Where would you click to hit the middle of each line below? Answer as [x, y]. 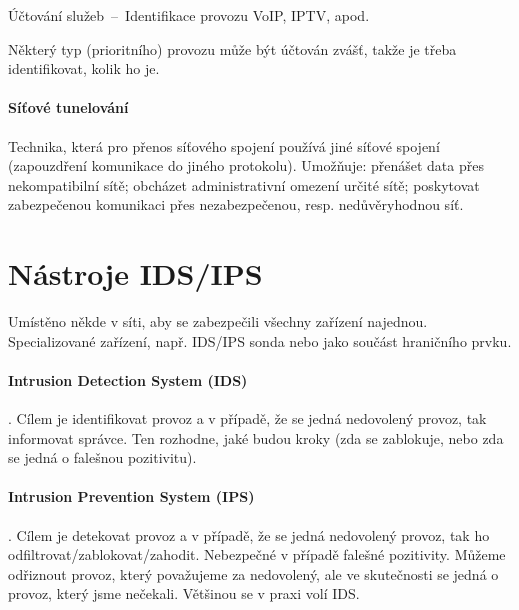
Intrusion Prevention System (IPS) [131, 496]
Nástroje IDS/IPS [135, 273]
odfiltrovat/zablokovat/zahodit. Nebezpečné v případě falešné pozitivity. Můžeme [257, 554]
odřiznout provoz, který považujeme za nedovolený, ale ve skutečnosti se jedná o [253, 573]
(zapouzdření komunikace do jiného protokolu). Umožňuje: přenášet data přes [246, 165]
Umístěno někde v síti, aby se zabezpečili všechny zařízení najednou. [218, 321]
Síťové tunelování [68, 107]
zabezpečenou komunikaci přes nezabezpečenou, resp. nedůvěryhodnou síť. [236, 204]
